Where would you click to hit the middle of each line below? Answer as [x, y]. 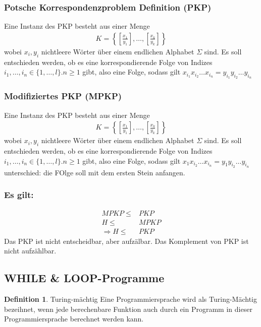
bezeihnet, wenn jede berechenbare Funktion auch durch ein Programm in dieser [128, 309]
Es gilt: [19, 195]
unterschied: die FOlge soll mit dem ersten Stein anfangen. [95, 172]
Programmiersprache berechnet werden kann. [74, 319]
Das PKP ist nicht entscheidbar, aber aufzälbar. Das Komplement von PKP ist [126, 241]
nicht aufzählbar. [30, 251]
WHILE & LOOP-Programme [84, 278]
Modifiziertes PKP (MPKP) [63, 96]
